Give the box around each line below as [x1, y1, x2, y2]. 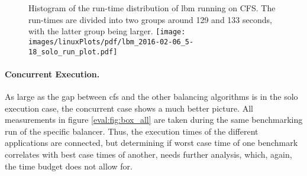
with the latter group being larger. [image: [28, 25, 186, 37]
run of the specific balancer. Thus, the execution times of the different [5, 125, 258, 137]
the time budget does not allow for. [5, 159, 133, 172]
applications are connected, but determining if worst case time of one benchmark [5, 136, 298, 149]
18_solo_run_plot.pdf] [28, 47, 118, 56]
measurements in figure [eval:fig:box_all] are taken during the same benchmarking [5, 113, 303, 126]
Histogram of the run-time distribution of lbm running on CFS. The [28, 2, 276, 14]
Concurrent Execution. [5, 67, 100, 80]
